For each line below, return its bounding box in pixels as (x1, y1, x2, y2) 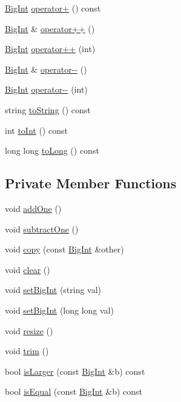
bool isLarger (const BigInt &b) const (5, 364, 145, 377)
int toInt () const (5, 124, 68, 136)
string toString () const (5, 103, 91, 116)
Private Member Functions (5, 174, 177, 193)
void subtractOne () (5, 222, 79, 235)
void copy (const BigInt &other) (5, 243, 124, 255)
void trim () (5, 344, 49, 357)
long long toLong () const (5, 144, 99, 157)
